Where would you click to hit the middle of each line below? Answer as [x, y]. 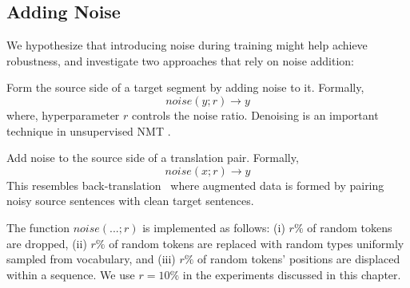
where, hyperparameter [63, 114]
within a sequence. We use [71, 274]
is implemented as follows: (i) [214, 227]
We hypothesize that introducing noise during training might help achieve [187, 45]
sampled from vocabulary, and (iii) [91, 259]
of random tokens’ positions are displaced [299, 259]
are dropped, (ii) [47, 243]
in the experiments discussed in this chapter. [292, 274]
